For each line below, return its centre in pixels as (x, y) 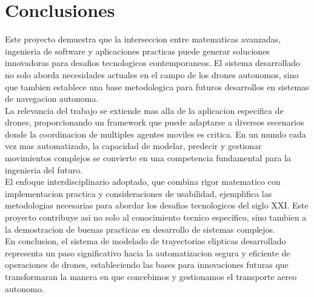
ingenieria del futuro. (44, 169)
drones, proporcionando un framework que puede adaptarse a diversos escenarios (155, 122)
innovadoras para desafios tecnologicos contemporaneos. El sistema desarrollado (153, 63)
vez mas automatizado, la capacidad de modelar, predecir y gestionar (133, 146)
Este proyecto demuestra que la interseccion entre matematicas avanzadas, (143, 39)
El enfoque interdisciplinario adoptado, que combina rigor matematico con (143, 182)
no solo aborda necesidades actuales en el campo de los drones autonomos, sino (152, 74)
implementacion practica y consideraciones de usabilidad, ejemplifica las (139, 193)
